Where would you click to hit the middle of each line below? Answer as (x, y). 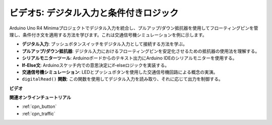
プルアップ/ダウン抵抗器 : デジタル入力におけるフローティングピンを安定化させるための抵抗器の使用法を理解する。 (141, 51)
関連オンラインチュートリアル (40, 97)
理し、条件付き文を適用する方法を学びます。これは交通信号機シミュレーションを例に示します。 (108, 34)
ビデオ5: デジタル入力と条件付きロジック (94, 13)
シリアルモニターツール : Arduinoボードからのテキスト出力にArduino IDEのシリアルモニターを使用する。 (129, 58)
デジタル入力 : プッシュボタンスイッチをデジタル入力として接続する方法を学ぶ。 (105, 44)
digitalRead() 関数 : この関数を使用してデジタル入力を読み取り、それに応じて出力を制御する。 (123, 79)
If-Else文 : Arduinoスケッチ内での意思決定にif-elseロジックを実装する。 (96, 65)
